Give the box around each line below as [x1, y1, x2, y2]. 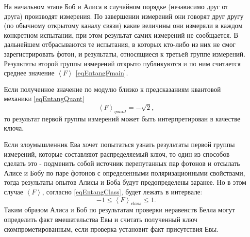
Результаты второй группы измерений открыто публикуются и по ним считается [4, 58, 241, 68]
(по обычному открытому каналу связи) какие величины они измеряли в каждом [4, 20, 243, 30]
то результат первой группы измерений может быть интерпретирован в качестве [4, 113, 240, 123]
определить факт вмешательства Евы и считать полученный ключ [4, 214, 198, 224]
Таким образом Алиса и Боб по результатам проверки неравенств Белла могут [4, 205, 235, 215]
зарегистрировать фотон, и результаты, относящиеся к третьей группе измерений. [4, 48, 246, 59]
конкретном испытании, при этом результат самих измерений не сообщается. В [4, 30, 238, 40]
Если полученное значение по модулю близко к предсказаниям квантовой [4, 84, 221, 94]
